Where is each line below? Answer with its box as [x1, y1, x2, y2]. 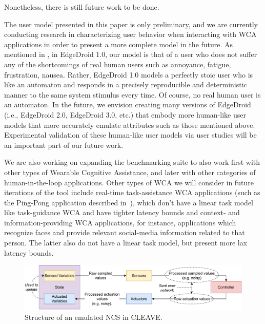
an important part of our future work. [4, 139, 124, 150]
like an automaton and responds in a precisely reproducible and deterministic [4, 79, 247, 90]
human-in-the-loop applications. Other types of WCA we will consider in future [4, 177, 254, 187]
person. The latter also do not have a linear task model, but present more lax [4, 237, 248, 248]
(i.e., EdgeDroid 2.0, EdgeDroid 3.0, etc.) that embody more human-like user [4, 109, 246, 120]
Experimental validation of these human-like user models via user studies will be [4, 129, 257, 140]
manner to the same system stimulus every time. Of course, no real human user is [4, 89, 261, 100]
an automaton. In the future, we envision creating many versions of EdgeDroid [4, 99, 251, 110]
